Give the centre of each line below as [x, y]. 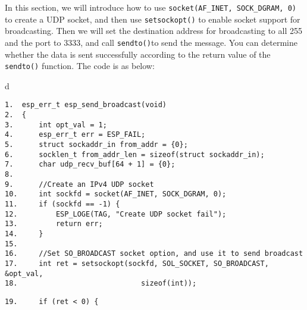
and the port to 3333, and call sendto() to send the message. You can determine [151, 42]
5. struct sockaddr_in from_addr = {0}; [96, 145]
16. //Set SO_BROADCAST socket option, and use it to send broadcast [154, 254]
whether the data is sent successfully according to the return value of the [138, 54]
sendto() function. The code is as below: [80, 66]
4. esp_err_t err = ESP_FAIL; [75, 135]
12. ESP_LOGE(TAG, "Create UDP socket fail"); [116, 214]
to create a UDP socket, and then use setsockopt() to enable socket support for [153, 19]
